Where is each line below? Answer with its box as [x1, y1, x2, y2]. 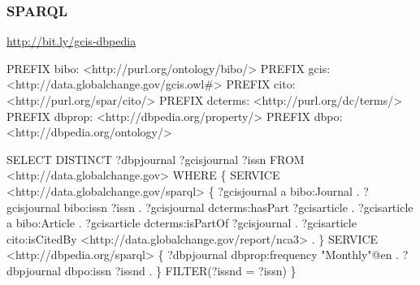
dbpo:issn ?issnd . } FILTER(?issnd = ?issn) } [64, 261, 297, 279]
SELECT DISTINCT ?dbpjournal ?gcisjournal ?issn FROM [6, 150, 305, 167]
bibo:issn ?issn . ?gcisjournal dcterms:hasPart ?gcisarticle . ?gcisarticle [63, 198, 414, 215]
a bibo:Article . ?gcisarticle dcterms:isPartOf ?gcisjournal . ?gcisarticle [6, 214, 357, 231]
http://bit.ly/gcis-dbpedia [6, 32, 136, 50]
